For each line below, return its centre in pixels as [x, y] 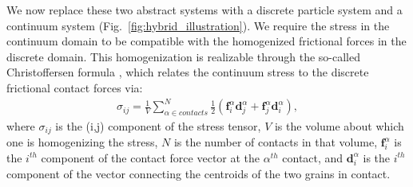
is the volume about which [339, 125]
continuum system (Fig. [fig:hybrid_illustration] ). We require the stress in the [198, 25]
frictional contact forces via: [75, 87]
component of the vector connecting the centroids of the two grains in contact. [199, 173]
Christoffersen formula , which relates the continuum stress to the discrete [188, 72]
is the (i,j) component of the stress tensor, [158, 125]
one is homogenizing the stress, [82, 142]
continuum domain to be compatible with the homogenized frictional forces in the [206, 41]
